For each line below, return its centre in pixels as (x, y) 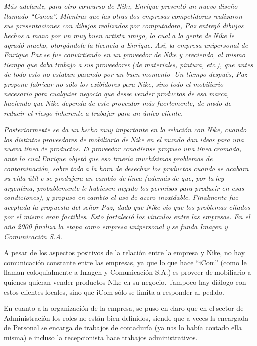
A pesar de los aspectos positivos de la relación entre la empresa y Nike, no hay (125, 253)
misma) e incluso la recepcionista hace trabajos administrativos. (101, 337)
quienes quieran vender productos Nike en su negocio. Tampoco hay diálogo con (125, 282)
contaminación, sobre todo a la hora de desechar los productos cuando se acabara (126, 168)
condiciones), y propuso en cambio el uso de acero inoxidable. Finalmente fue (121, 197)
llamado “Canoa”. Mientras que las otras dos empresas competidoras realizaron (123, 16)
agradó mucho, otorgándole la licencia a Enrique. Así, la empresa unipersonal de (126, 45)
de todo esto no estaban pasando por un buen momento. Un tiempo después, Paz (126, 74)
